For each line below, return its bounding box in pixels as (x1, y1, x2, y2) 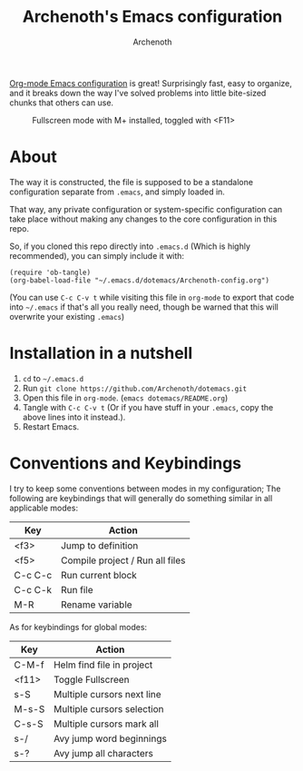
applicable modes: (9, 502, 79, 513)
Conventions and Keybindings (9, 453, 242, 473)
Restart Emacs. (22, 420, 80, 432)
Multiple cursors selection (53, 702, 165, 715)
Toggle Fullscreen (53, 673, 130, 686)
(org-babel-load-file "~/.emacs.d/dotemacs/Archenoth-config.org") (9, 275, 270, 285)
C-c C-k (14, 583, 53, 596)
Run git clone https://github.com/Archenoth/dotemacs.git (22, 382, 248, 393)
